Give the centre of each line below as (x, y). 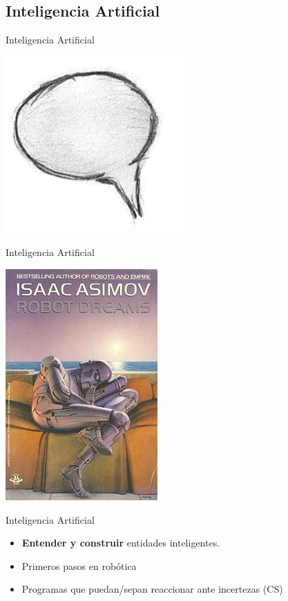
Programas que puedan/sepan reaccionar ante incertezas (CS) (152, 589)
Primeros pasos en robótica (79, 565)
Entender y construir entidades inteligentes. (121, 543)
